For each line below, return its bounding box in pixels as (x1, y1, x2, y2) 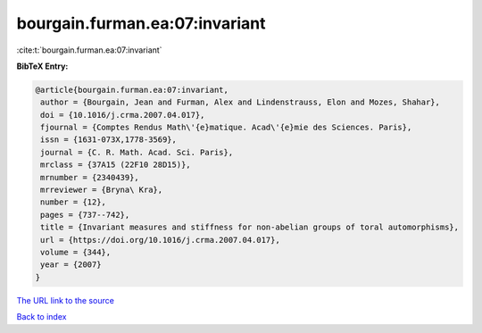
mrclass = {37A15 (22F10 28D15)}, (40, 160, 191, 170)
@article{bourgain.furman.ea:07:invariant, (35, 85, 229, 95)
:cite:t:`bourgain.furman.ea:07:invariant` (16, 45, 162, 55)
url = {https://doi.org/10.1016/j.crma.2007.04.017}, (40, 235, 280, 245)
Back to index (16, 312, 67, 322)
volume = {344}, (40, 247, 112, 257)
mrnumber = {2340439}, (40, 172, 140, 182)
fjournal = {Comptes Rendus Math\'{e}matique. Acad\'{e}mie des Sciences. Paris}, (40, 122, 412, 133)
